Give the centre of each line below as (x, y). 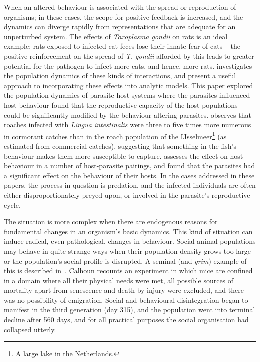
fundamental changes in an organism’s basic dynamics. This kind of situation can (128, 231)
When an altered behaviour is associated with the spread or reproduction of (120, 7)
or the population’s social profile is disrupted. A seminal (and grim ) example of (125, 261)
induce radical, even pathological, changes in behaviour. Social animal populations (130, 241)
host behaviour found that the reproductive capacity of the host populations (121, 104)
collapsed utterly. (30, 329)
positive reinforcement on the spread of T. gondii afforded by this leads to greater (129, 55)
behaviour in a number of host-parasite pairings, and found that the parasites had (130, 165)
